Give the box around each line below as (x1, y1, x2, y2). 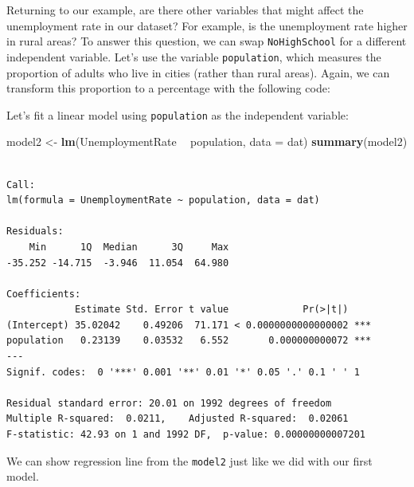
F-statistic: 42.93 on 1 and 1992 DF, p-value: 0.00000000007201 (6, 429, 366, 441)
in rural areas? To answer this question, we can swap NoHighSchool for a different (6, 33, 407, 49)
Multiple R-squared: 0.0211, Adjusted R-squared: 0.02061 (6, 413, 349, 425)
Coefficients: (6, 288, 81, 300)
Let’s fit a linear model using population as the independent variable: (6, 106, 349, 123)
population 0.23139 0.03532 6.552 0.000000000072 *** (6, 335, 372, 347)
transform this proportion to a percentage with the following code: (6, 80, 330, 96)
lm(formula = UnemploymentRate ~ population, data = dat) (6, 194, 320, 206)
